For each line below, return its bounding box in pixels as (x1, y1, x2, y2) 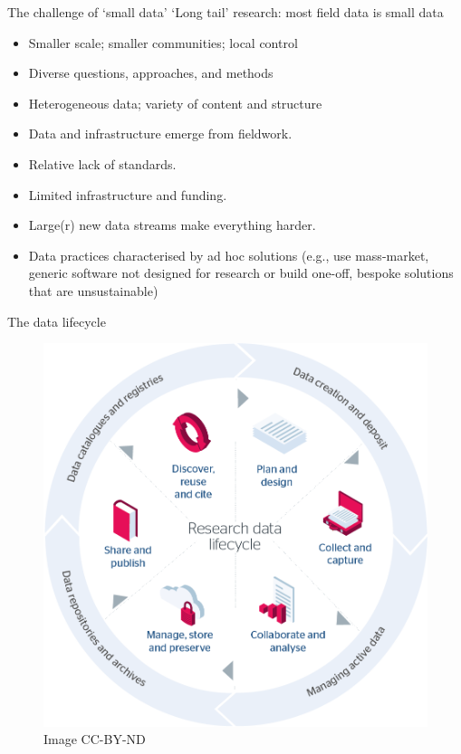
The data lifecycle (7, 311, 106, 330)
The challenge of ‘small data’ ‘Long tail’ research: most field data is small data (7, 3, 444, 21)
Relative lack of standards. (28, 154, 177, 173)
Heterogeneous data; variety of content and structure (28, 93, 322, 112)
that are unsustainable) (28, 281, 158, 300)
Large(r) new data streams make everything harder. (28, 215, 316, 234)
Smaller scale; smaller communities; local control (28, 33, 298, 52)
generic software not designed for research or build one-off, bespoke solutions (28, 263, 454, 282)
